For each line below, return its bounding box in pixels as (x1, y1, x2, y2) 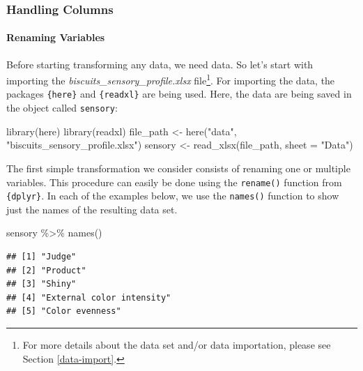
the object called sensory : (6, 100, 118, 115)
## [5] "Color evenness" (6, 306, 121, 317)
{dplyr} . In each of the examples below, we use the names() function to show (6, 188, 339, 203)
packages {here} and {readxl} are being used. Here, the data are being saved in (6, 86, 352, 101)
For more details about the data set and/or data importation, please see (22, 338, 331, 352)
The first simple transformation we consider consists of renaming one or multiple (6, 160, 350, 175)
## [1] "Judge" (6, 252, 77, 262)
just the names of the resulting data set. (6, 202, 178, 216)
